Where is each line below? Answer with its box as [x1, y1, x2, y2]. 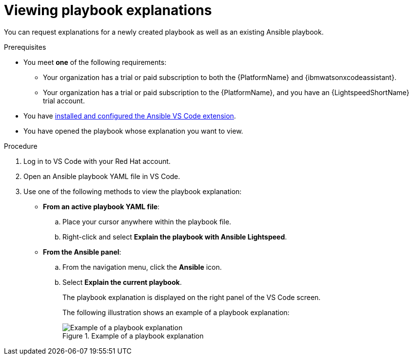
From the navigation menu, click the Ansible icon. [62, 262, 222, 271]
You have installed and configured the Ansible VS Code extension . [23, 111, 236, 120]
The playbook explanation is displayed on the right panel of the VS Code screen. [62, 293, 321, 301]
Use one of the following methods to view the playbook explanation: [23, 187, 242, 196]
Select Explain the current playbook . [62, 278, 182, 286]
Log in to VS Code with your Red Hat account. [23, 157, 171, 165]
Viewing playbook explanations [4, 2, 212, 19]
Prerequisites [4, 42, 46, 51]
